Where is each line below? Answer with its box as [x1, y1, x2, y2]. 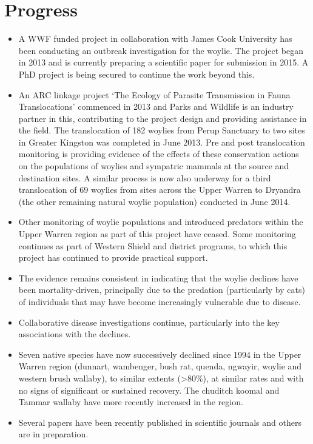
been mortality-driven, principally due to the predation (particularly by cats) [18, 283, 305, 296]
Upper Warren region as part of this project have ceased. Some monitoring [18, 227, 296, 240]
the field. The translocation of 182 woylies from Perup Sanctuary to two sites [18, 124, 305, 136]
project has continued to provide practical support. [18, 251, 208, 264]
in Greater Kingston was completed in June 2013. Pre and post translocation [18, 135, 305, 148]
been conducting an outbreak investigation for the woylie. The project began [18, 44, 304, 56]
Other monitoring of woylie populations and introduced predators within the [18, 215, 303, 228]
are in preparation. [18, 428, 89, 440]
